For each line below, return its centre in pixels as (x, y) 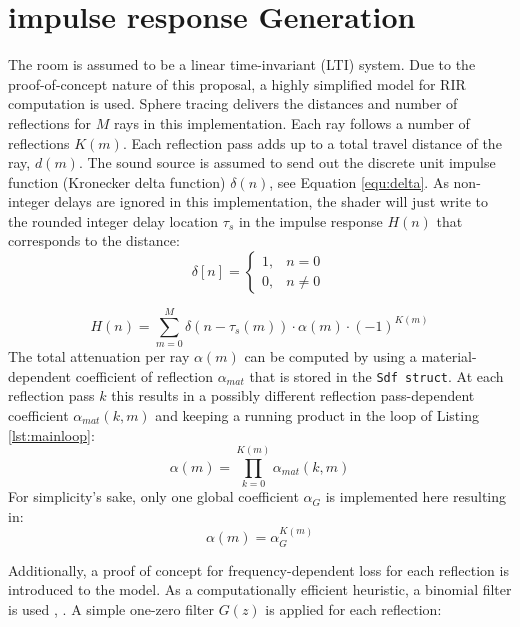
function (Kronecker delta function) (117, 181)
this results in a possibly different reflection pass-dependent (293, 395)
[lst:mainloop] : (51, 434)
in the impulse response (310, 220)
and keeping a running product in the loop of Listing (317, 415)
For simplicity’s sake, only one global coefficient (153, 496)
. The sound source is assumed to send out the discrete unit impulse (287, 162)
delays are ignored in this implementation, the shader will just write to (271, 201)
